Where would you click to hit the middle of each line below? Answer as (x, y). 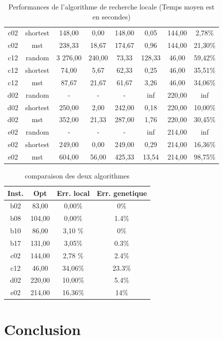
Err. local (73, 193)
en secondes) (111, 16)
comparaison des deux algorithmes (77, 175)
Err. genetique (122, 193)
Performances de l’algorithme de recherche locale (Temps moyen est (111, 6)
